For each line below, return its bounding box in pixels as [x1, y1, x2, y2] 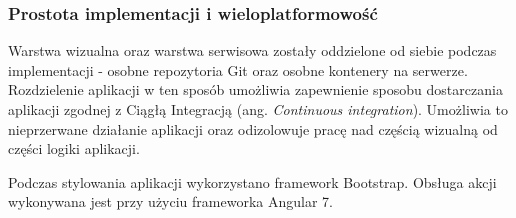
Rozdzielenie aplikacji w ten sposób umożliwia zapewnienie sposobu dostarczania [8, 79, 503, 100]
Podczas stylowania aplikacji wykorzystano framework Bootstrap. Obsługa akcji [8, 171, 497, 192]
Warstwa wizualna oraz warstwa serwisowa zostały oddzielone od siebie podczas [8, 40, 497, 61]
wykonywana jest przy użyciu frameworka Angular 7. [8, 191, 333, 212]
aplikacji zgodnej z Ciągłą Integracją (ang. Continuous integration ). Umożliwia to [8, 99, 508, 119]
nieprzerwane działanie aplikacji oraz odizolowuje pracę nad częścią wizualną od [8, 118, 498, 139]
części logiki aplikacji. [8, 138, 140, 159]
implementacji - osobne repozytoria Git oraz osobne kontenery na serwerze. [8, 59, 468, 80]
